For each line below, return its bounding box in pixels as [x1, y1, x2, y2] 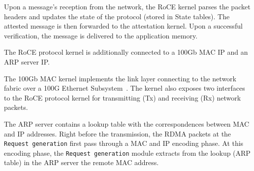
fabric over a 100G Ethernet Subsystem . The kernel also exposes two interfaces [4, 83, 245, 93]
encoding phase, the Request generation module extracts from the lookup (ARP [4, 147, 251, 158]
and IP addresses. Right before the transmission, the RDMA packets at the [4, 128, 231, 138]
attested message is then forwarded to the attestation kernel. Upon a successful [4, 21, 243, 31]
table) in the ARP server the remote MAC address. [4, 157, 159, 168]
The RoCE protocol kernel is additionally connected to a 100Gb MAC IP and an [4, 47, 248, 57]
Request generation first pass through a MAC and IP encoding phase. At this [4, 138, 244, 148]
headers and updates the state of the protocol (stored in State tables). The [4, 11, 230, 21]
